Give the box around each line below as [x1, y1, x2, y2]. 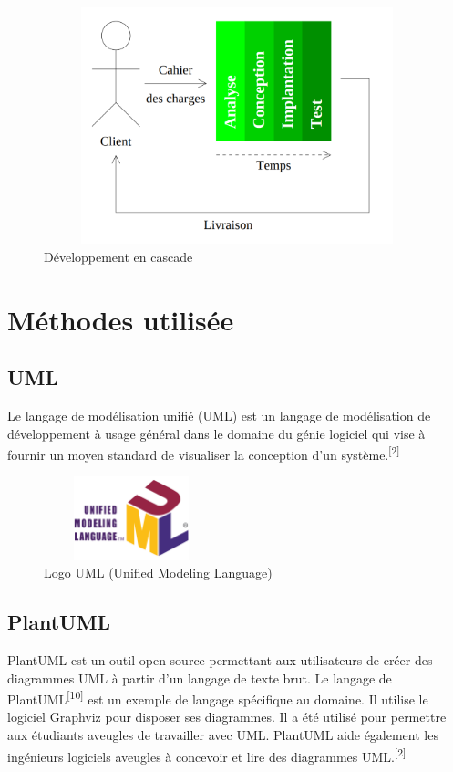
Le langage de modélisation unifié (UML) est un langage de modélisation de [7, 405, 431, 424]
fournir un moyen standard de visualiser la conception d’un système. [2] [7, 443, 400, 464]
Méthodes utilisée [7, 300, 234, 338]
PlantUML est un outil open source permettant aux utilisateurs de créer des [7, 650, 433, 669]
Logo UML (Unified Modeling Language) [44, 563, 273, 582]
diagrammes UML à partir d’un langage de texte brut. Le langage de [7, 668, 392, 687]
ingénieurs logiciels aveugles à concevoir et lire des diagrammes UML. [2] [7, 744, 407, 766]
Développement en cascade [44, 246, 193, 266]
